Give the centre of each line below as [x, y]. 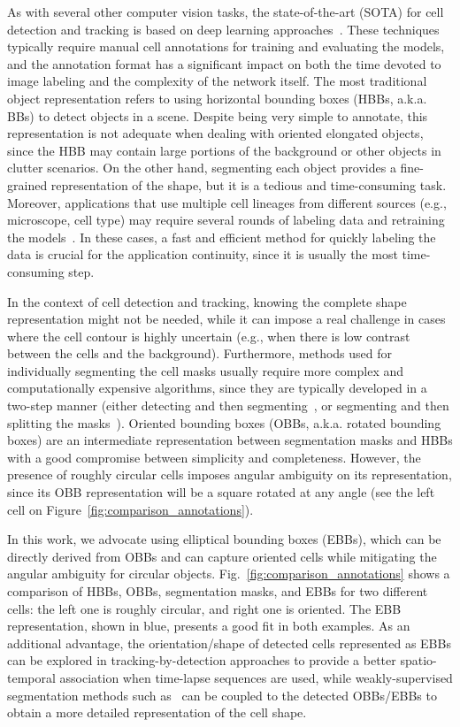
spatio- [418, 660]
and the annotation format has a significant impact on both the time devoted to [224, 63]
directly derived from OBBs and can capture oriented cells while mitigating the [222, 556]
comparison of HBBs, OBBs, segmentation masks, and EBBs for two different [218, 591]
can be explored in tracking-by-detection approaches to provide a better [202, 660]
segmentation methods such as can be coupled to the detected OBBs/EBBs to [222, 695]
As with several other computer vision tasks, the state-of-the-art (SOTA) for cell [226, 11]
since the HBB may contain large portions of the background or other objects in [224, 150]
